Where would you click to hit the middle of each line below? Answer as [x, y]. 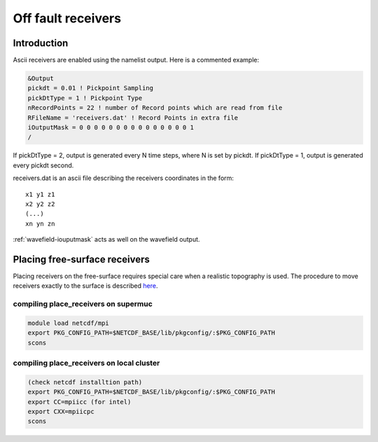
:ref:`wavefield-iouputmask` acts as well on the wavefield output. [106, 240]
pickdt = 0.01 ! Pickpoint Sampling [91, 88]
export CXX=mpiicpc [61, 412]
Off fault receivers [67, 18]
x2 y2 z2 [40, 204]
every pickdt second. [43, 165]
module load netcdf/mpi [69, 323]
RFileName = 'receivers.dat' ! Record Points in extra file [133, 118]
